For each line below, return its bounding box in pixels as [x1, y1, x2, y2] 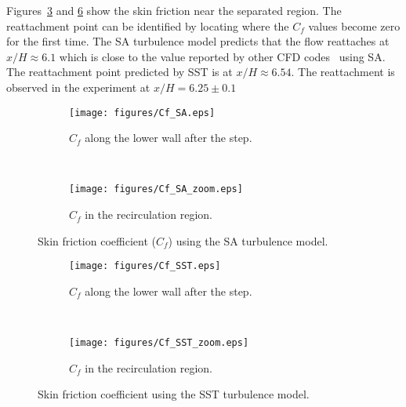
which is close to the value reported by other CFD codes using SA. [59, 48, 386, 64]
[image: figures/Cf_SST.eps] [69, 260, 221, 272]
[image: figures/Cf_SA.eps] [69, 107, 216, 118]
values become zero [308, 17, 401, 34]
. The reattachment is [291, 64, 395, 80]
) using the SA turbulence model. [168, 232, 328, 249]
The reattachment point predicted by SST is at [6, 64, 233, 80]
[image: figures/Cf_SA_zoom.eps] [69, 184, 243, 195]
